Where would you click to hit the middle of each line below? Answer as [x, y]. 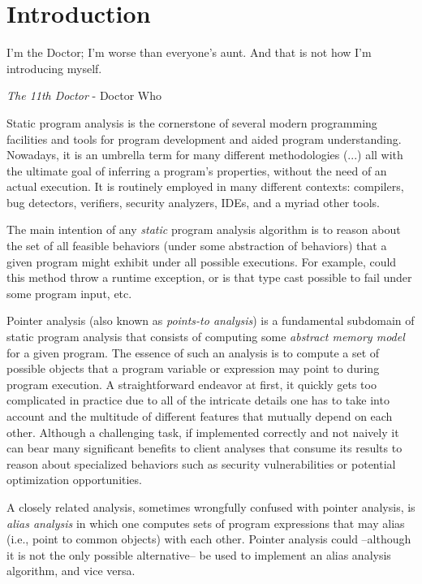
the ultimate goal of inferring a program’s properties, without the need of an [197, 170]
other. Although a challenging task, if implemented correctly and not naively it [203, 432]
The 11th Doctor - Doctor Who [84, 95]
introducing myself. [54, 68]
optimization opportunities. [74, 480]
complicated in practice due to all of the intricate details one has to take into [198, 400]
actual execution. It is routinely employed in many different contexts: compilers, [205, 186]
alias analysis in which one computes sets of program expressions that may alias [206, 523]
